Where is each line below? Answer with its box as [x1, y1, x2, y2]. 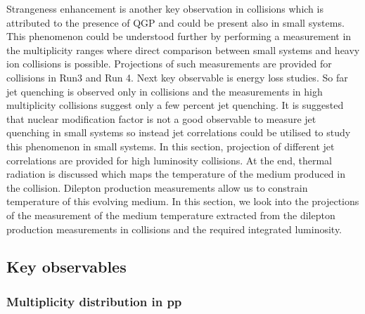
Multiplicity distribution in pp [6, 292, 182, 310]
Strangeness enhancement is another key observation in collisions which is [6, 1, 324, 15]
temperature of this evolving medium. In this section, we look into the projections [6, 194, 359, 209]
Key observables [6, 256, 127, 277]
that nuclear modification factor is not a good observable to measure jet [6, 111, 316, 126]
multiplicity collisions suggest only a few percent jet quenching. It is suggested [6, 98, 344, 112]
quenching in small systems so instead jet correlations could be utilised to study [6, 125, 351, 140]
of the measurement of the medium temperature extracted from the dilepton [6, 207, 335, 222]
